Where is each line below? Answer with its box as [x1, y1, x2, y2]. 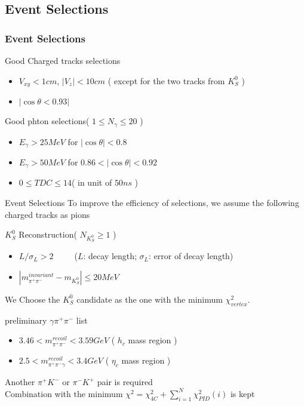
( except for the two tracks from [108, 74, 225, 87]
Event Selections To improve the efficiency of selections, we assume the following [5, 196, 299, 208]
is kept [230, 387, 255, 399]
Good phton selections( [5, 115, 90, 127]
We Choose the [5, 293, 60, 305]
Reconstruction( [19, 228, 77, 241]
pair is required [97, 376, 153, 388]
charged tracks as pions [5, 208, 90, 220]
